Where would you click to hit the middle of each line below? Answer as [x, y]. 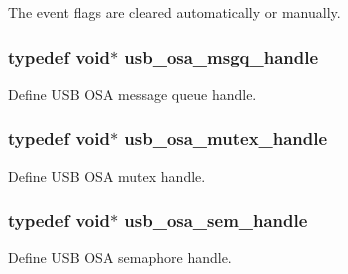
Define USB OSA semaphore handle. [120, 257]
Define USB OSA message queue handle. [132, 93]
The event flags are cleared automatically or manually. [174, 12]
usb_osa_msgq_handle [221, 56]
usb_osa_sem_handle [216, 220]
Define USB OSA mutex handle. [107, 175]
